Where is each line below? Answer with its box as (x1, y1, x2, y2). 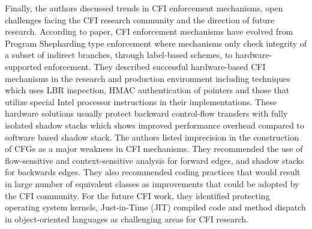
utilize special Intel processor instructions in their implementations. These (5, 95, 277, 108)
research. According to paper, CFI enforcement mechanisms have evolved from (5, 25, 293, 38)
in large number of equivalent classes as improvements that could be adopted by (5, 177, 299, 190)
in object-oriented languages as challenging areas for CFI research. (5, 212, 248, 225)
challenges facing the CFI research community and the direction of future (5, 13, 275, 26)
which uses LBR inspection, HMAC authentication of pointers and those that (5, 84, 290, 96)
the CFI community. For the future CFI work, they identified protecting (5, 189, 270, 201)
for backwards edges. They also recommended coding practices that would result (5, 166, 301, 178)
